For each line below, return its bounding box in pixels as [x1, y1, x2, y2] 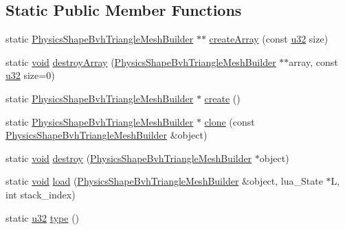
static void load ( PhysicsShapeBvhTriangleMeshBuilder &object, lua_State [5, 174, 323, 188]
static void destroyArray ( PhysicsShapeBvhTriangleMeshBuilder [5, 54, 276, 69]
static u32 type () [5, 210, 80, 225]
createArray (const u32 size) [209, 32, 329, 46]
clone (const [204, 114, 255, 128]
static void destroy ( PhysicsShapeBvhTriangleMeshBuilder [5, 150, 252, 165]
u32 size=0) [5, 68, 55, 82]
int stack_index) [5, 187, 76, 201]
